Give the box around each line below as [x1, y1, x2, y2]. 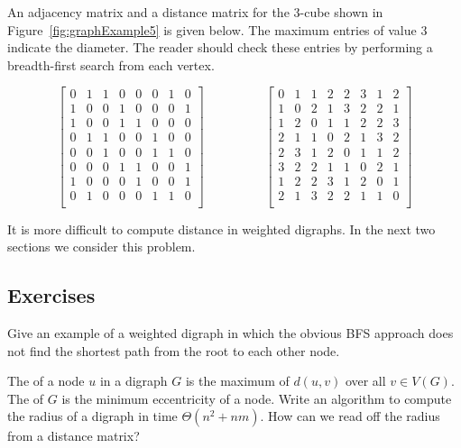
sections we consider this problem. [7, 237, 196, 256]
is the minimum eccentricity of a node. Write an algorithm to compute [61, 389, 452, 407]
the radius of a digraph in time [7, 407, 178, 425]
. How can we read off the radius [260, 407, 440, 425]
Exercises [7, 281, 96, 309]
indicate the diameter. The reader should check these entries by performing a [7, 38, 433, 57]
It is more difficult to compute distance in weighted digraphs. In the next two [7, 219, 436, 238]
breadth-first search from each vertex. [7, 55, 215, 74]
